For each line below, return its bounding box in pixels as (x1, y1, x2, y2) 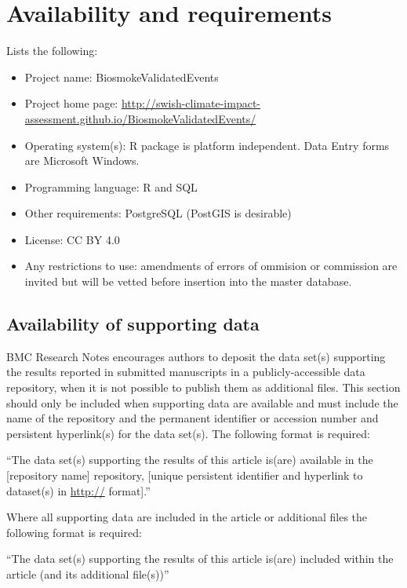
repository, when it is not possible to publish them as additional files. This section (6, 379, 401, 396)
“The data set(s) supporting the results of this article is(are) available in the (6, 451, 373, 468)
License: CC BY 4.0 (24, 231, 120, 247)
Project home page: (24, 95, 118, 111)
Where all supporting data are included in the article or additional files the (6, 509, 368, 525)
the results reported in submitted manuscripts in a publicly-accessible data (6, 363, 365, 380)
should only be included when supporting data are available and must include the (6, 394, 398, 411)
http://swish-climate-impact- (121, 95, 261, 111)
